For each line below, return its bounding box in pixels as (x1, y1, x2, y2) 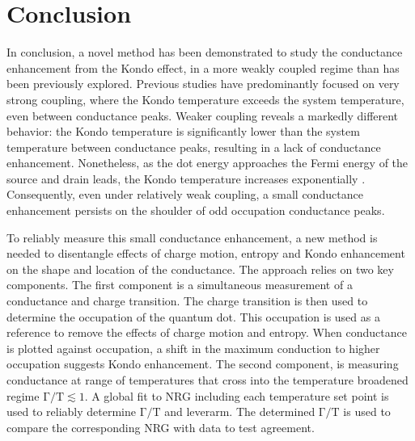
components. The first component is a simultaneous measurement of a (6, 276, 353, 293)
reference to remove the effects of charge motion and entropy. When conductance (6, 324, 407, 341)
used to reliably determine (6, 403, 136, 420)
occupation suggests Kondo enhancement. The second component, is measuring (6, 355, 399, 372)
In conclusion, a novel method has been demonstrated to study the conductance (6, 44, 403, 61)
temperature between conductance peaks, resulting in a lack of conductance (6, 138, 381, 155)
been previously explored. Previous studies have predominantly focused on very (6, 75, 400, 92)
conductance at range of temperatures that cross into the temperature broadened (6, 372, 409, 388)
